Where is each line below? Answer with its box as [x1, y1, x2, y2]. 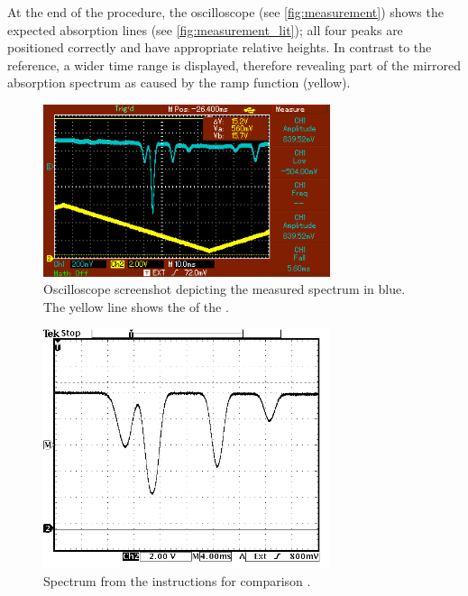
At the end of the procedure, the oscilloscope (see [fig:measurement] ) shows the [7, 3, 444, 21]
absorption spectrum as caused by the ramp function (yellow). [7, 73, 351, 92]
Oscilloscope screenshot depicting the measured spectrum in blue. [43, 280, 406, 298]
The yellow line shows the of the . [43, 297, 229, 316]
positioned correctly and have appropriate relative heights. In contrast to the [7, 38, 432, 57]
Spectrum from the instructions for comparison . [43, 571, 311, 590]
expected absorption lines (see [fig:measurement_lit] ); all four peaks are [7, 20, 403, 39]
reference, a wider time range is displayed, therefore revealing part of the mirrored [7, 55, 462, 74]
